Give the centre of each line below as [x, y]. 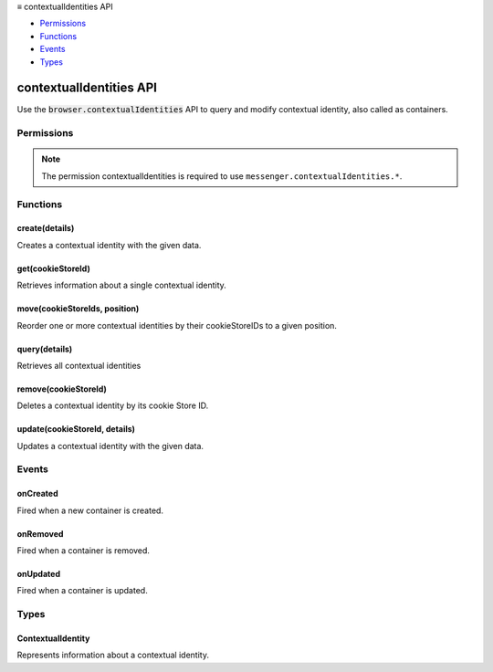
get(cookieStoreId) [53, 268]
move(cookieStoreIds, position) [78, 309]
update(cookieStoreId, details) [76, 429]
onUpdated [39, 574]
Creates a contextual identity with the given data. [109, 245]
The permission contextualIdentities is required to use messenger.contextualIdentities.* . [222, 176]
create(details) [46, 228]
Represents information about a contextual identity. [113, 655]
